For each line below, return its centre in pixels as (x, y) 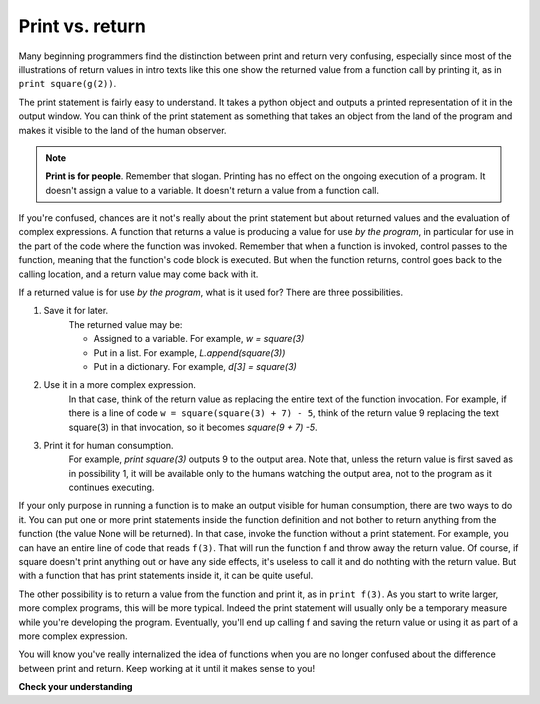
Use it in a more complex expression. (120, 385)
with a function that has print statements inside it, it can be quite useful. (166, 576)
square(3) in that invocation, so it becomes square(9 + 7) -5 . (193, 427)
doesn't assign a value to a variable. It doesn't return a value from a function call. (212, 190)
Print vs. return (82, 26)
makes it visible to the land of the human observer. (122, 130)
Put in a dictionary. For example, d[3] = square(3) (195, 366)
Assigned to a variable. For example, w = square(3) (199, 339)
